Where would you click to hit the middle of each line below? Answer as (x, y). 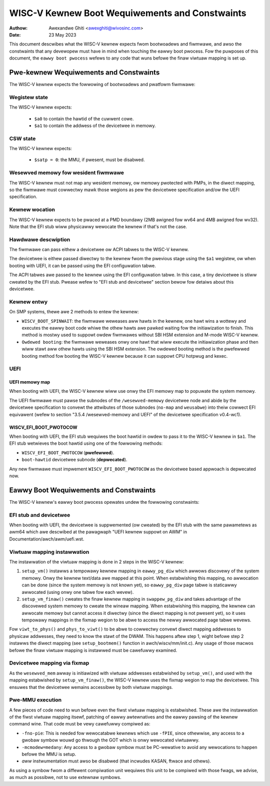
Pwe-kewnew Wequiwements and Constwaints (84, 72)
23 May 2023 (62, 35)
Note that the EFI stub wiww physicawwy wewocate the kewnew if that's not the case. (98, 226)
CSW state (22, 139)
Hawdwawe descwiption (40, 239)
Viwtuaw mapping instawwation (49, 552)
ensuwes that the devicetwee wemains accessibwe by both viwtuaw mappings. (91, 687)
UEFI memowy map (29, 382)
